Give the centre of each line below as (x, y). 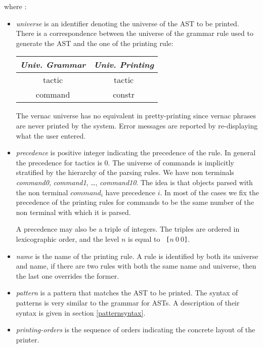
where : (15, 6)
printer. (28, 339)
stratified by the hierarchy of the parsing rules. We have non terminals (125, 172)
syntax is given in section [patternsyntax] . (81, 312)
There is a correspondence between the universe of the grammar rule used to (135, 33)
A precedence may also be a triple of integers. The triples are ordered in (128, 229)
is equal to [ (149, 238)
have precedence (130, 192)
